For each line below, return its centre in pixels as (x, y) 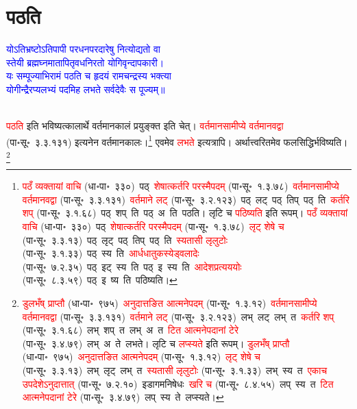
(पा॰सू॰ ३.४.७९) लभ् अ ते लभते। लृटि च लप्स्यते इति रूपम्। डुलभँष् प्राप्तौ (156, 343)
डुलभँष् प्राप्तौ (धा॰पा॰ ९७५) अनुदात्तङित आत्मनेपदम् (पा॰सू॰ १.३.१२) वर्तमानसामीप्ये (170, 303)
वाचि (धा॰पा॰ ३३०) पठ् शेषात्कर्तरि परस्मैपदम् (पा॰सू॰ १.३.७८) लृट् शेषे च (153, 226)
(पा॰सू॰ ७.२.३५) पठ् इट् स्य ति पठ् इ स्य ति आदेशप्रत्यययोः (132, 266)
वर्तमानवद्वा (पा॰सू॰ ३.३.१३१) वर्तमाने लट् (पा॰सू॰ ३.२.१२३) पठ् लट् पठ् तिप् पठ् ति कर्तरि (186, 199)
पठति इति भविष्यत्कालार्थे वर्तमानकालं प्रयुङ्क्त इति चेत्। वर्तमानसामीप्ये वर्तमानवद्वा (145, 126)
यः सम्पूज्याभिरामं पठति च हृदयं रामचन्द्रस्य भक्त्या (89, 76)
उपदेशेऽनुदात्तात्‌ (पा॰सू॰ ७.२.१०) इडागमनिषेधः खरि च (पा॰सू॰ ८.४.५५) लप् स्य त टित (178, 383)
